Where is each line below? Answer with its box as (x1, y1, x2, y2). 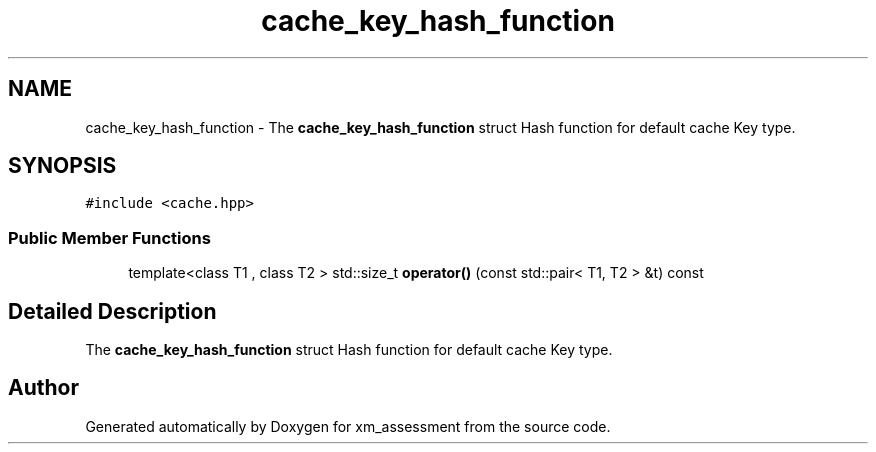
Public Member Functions (8, 227, 211, 248)
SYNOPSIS (8, 153, 117, 179)
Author (8, 375, 79, 401)
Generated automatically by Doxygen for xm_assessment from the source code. (85, 417, 611, 435)
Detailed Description (8, 298, 217, 324)
